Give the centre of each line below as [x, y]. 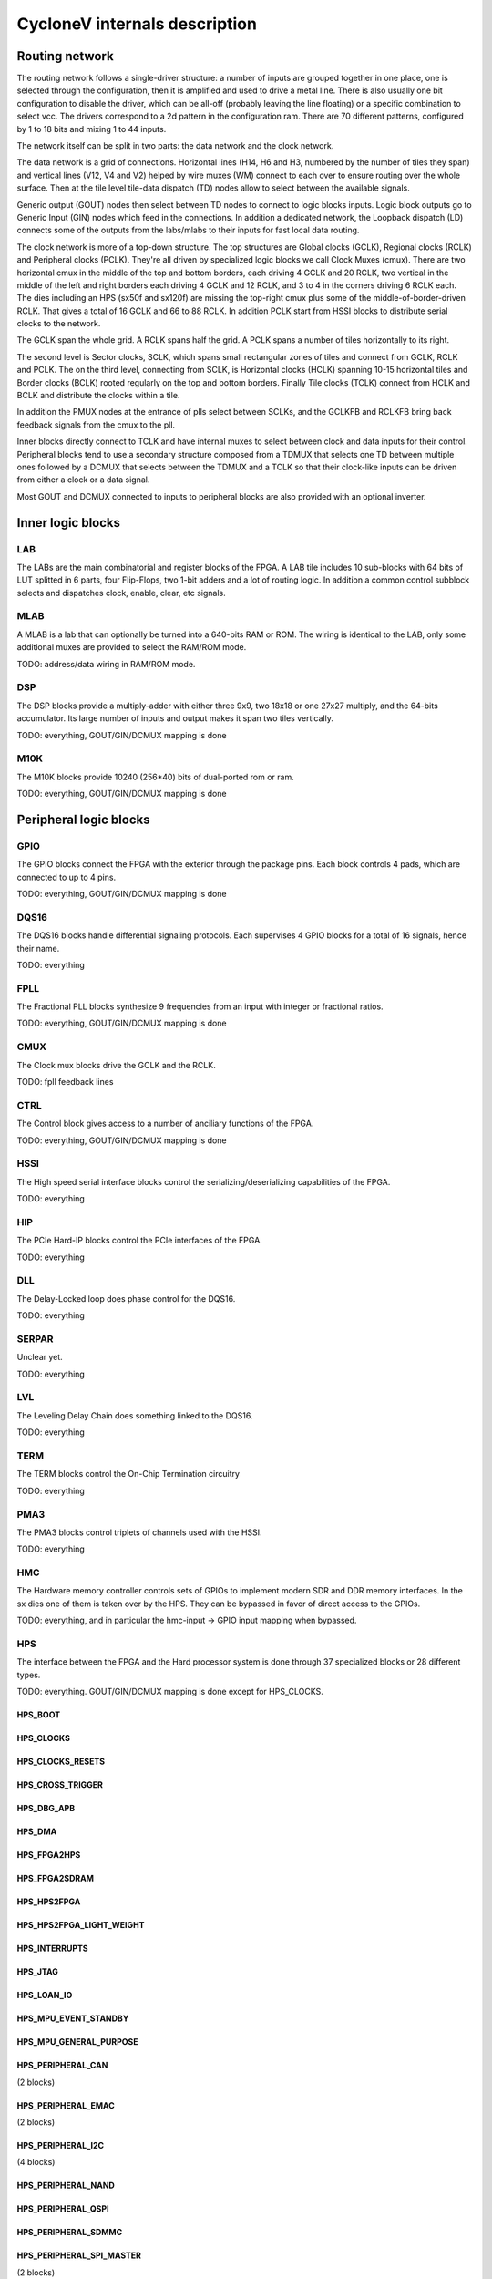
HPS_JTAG [38, 1972]
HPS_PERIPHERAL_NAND [66, 2186]
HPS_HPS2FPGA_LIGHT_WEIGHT [81, 1925]
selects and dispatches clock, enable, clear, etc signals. [122, 593]
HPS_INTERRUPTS [52, 1949]
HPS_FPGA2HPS [49, 1855]
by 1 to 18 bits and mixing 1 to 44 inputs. [92, 129]
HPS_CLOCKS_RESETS [61, 1762]
